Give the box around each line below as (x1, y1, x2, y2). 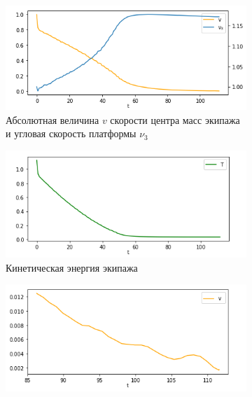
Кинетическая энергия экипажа (6, 260, 138, 274)
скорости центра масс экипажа (110, 112, 240, 127)
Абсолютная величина (6, 112, 99, 127)
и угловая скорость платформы (6, 126, 136, 141)
